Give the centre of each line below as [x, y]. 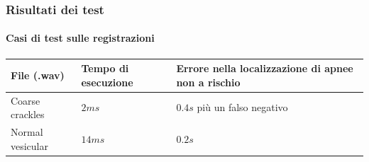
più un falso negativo [242, 107]
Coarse [26, 100]
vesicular [30, 145]
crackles [28, 114]
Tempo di [105, 68]
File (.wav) [38, 75]
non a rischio [208, 82]
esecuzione [107, 82]
